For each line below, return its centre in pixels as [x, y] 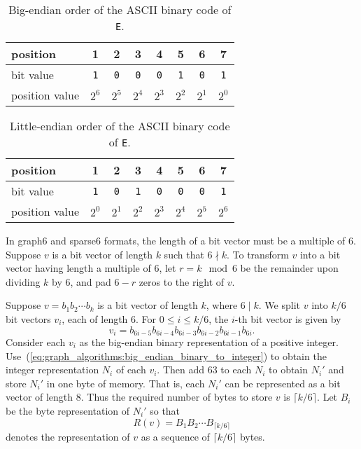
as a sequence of [175, 437]
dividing [23, 281]
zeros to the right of [182, 281]
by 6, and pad [82, 281]
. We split [279, 305]
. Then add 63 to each [204, 369]
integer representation [52, 369]
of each [131, 369]
